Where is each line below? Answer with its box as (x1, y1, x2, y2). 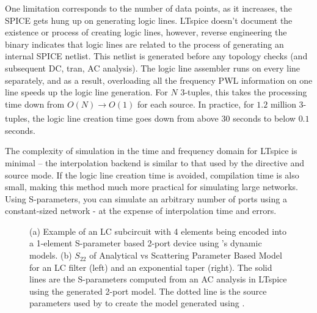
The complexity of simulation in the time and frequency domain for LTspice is (5, 144, 297, 157)
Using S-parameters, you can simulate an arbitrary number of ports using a (5, 192, 287, 205)
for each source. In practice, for (137, 97, 254, 110)
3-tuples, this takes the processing (180, 86, 307, 98)
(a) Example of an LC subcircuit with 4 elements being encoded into (29, 224, 286, 237)
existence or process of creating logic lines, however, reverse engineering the (5, 26, 287, 39)
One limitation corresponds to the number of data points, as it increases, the (5, 2, 293, 14)
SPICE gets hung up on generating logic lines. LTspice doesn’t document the (5, 13, 293, 26)
